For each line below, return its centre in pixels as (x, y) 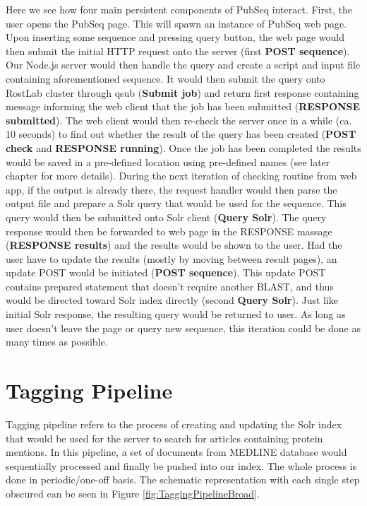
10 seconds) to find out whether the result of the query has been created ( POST (181, 134)
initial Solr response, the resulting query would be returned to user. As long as (176, 314)
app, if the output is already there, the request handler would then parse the (172, 189)
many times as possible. (57, 342)
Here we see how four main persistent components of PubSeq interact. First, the (179, 9)
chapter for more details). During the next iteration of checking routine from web (181, 176)
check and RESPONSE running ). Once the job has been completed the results (183, 147)
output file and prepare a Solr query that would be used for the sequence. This (176, 203)
